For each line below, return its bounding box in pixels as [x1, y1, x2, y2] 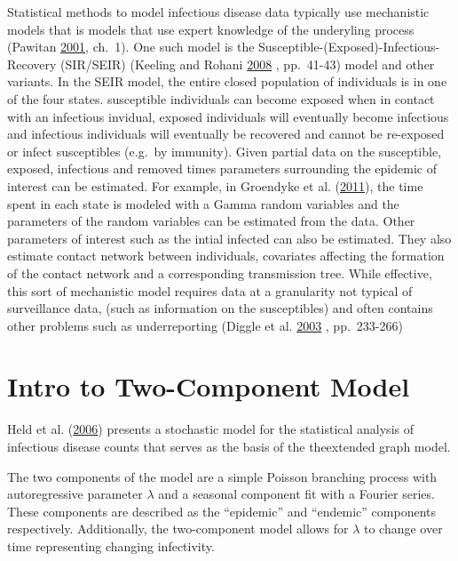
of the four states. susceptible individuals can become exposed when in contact [7, 89, 435, 108]
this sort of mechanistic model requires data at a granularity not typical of [7, 281, 413, 300]
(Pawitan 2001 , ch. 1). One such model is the [7, 37, 255, 56]
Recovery [7, 54, 57, 73]
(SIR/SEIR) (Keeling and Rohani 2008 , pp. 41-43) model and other [60, 54, 435, 73]
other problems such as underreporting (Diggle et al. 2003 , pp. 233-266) [7, 316, 403, 334]
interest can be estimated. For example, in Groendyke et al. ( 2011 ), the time [7, 176, 423, 195]
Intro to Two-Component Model [7, 368, 410, 405]
